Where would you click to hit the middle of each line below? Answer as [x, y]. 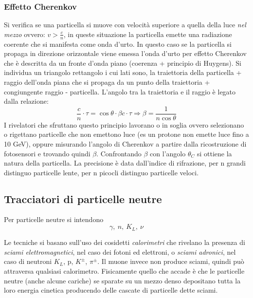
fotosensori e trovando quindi [47, 153]
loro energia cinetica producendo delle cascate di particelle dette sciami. [111, 290]
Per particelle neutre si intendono [54, 219]
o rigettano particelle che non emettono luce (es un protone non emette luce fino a [126, 134]
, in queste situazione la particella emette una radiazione [148, 34]
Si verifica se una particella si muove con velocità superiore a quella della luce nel [125, 25]
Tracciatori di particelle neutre [83, 198]
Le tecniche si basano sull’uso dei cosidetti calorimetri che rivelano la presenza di [125, 242]
